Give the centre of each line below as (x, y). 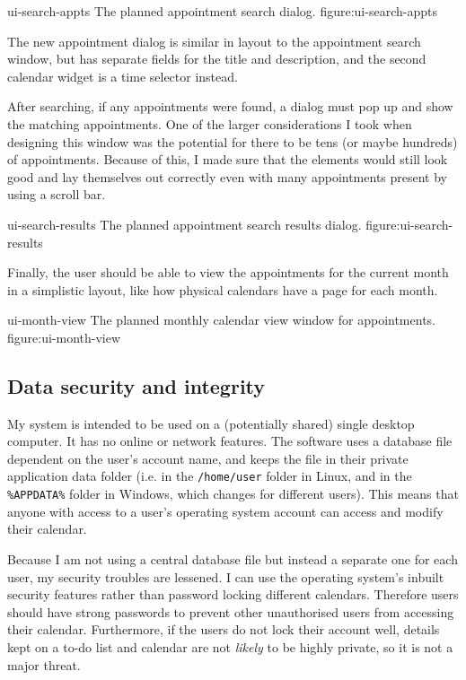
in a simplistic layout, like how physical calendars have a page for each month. (223, 289)
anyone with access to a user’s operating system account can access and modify (225, 511)
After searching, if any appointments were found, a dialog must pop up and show (230, 106)
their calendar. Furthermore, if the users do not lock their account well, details (224, 629)
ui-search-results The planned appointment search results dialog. (185, 224)
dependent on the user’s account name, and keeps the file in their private (208, 458)
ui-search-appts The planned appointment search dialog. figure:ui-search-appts (222, 11)
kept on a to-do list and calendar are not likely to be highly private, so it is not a (230, 646)
